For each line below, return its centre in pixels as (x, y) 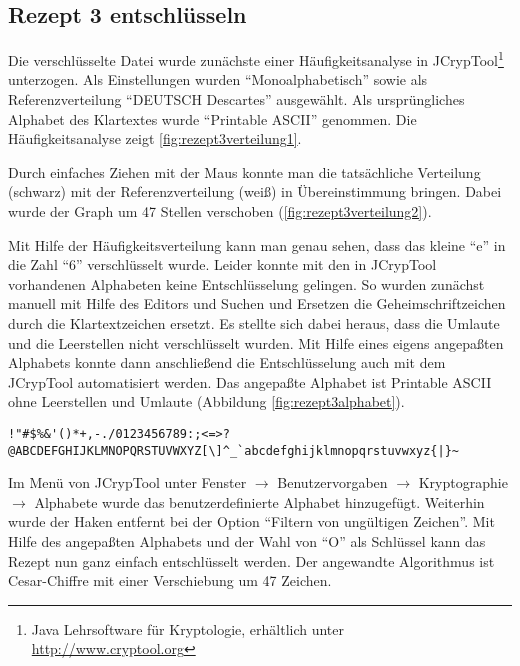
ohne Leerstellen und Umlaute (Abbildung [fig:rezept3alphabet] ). (206, 401)
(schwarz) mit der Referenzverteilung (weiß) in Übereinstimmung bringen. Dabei (255, 191)
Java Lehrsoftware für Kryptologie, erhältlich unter (188, 628)
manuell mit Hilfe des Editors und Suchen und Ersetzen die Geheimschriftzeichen (257, 303)
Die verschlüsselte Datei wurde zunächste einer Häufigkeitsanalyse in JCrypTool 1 (256, 58)
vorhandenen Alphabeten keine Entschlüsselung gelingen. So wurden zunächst (246, 283)
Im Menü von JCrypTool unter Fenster (127, 482)
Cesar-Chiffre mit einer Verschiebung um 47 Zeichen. (170, 580)
